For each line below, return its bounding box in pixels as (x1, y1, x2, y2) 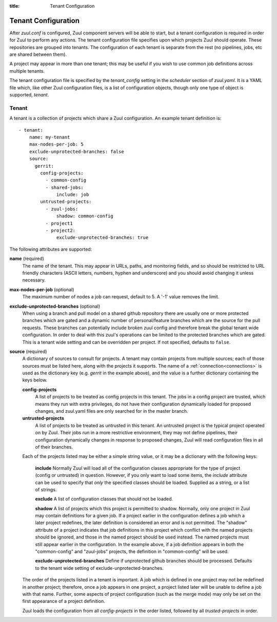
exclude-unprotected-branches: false (29, 149, 124, 154)
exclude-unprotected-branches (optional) (9, 303, 101, 309)
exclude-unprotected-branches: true (56, 235, 149, 240)
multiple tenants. (9, 68, 45, 74)
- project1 (45, 220, 73, 226)
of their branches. (35, 444, 73, 450)
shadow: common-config (56, 213, 114, 219)
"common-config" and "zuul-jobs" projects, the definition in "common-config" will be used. (35, 549, 229, 555)
